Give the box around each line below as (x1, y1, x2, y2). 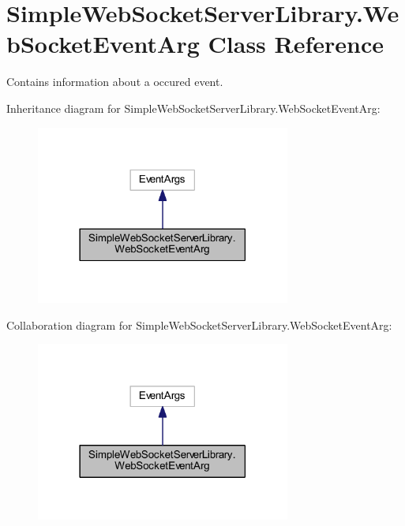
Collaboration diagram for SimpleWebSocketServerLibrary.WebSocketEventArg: (6, 316, 392, 333)
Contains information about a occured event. (6, 73, 223, 90)
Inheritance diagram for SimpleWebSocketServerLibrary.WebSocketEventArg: (6, 99, 381, 116)
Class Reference (208, 28, 384, 60)
